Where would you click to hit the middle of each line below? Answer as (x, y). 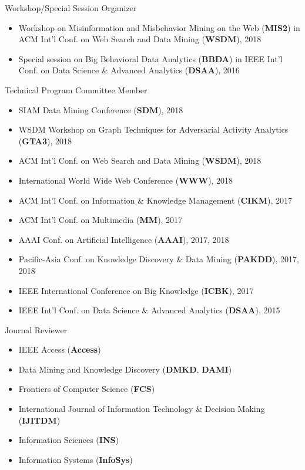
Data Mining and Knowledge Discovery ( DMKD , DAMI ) (125, 369)
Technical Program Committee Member (76, 89)
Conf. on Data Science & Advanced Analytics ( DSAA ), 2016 (129, 70)
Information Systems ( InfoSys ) (76, 459)
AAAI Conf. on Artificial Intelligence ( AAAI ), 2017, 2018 (124, 239)
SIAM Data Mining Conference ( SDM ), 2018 (101, 109)
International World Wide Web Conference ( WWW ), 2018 (126, 180)
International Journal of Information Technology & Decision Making (142, 409)
